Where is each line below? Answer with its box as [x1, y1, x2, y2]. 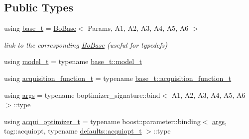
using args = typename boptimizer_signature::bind [4, 89, 160, 100]
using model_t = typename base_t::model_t [4, 56, 142, 67]
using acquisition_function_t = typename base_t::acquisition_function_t [4, 72, 232, 83]
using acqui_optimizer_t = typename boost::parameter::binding [4, 116, 201, 126]
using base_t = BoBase [4, 23, 76, 33]
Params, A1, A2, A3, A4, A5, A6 [88, 23, 189, 33]
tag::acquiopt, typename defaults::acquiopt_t [4, 126, 142, 136]
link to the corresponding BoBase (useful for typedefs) [4, 39, 168, 50]
